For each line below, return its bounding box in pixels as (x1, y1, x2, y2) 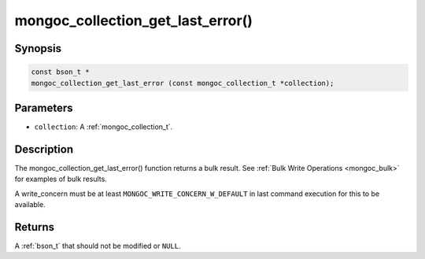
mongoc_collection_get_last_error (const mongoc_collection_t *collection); (31, 79, 334, 87)
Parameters (14, 101, 73, 114)
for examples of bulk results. (14, 174, 108, 184)
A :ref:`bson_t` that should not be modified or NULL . (14, 241, 181, 251)
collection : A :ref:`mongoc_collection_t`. (34, 122, 173, 131)
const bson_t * (31, 68, 90, 76)
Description (14, 142, 74, 156)
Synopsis (14, 42, 62, 55)
